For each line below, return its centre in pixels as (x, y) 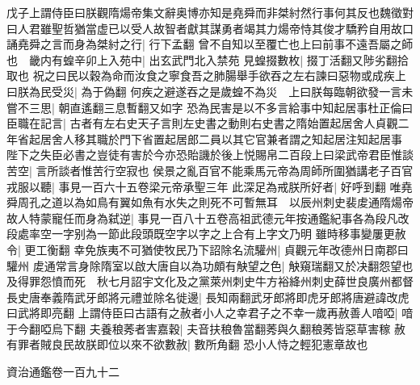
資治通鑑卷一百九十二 (63, 372)
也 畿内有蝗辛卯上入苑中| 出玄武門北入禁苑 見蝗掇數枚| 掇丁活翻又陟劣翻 (202, 59)
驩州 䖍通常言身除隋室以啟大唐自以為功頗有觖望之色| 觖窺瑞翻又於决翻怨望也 (210, 265)
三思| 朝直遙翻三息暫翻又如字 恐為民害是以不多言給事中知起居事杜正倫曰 (221, 107)
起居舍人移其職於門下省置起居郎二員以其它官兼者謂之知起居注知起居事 (215, 138)
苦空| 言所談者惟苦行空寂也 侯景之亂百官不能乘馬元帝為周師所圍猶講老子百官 (210, 170)
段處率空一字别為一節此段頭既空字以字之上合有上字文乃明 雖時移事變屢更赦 (206, 234)
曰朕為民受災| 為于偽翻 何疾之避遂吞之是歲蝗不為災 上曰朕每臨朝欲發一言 (204, 91)
